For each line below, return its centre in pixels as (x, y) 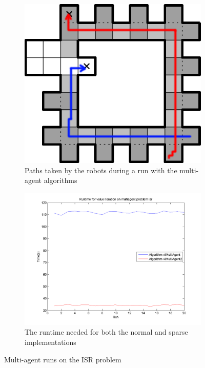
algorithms (60, 180)
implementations (50, 342)
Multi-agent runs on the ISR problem (63, 359)
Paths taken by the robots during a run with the (101, 170)
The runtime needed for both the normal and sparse (106, 332)
